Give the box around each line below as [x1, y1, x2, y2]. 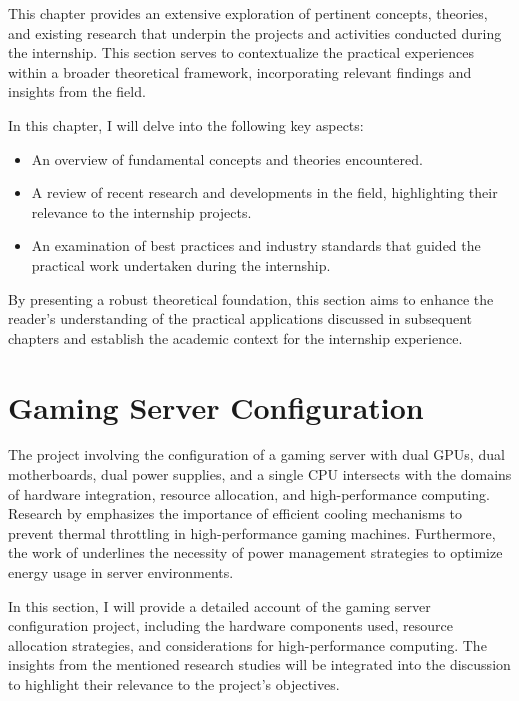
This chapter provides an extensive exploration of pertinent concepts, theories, [8, 3, 488, 23]
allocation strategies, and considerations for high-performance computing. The [8, 634, 487, 655]
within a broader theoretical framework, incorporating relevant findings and [8, 61, 472, 82]
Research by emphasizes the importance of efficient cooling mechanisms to [8, 503, 463, 524]
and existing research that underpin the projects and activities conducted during [8, 22, 502, 43]
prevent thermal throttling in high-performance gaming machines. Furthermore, [8, 522, 496, 543]
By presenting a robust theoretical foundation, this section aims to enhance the [8, 288, 494, 309]
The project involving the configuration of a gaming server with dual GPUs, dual [8, 444, 505, 465]
